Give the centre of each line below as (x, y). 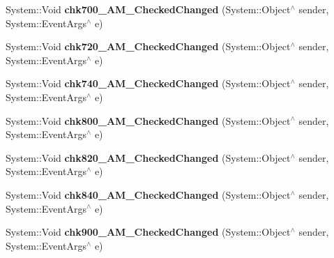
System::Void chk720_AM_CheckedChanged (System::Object (148, 46)
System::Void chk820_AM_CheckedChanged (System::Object (148, 157)
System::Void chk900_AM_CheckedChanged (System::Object (148, 232)
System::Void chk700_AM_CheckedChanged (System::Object (148, 9)
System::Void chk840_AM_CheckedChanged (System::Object (148, 194)
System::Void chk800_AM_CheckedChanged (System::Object (148, 120)
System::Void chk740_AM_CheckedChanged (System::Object (148, 83)
